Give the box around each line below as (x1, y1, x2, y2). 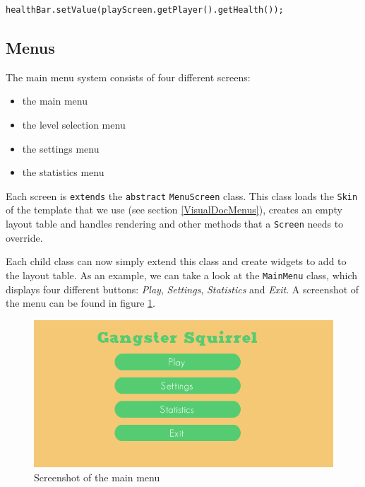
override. (6, 230, 43, 245)
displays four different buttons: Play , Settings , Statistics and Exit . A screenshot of (6, 281, 359, 296)
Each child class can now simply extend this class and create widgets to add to (6, 254, 347, 269)
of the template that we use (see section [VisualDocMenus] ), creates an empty (6, 202, 343, 217)
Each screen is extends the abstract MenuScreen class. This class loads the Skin (6, 188, 358, 203)
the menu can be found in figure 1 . (6, 295, 156, 310)
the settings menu (22, 141, 100, 156)
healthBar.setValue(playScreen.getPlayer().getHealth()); (6, 5, 284, 15)
